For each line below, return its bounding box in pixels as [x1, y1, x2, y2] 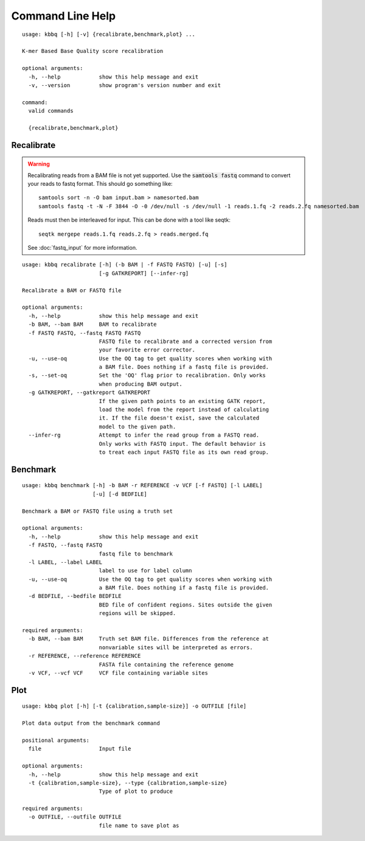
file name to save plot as [99, 822, 179, 829]
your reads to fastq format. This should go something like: [27, 180, 173, 188]
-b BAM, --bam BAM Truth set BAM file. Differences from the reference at [28, 635, 269, 642]
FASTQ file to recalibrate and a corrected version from [99, 338, 273, 345]
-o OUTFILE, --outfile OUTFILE [28, 814, 122, 820]
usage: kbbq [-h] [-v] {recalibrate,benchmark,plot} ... [22, 30, 196, 38]
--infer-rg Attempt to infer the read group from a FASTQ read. [28, 432, 260, 438]
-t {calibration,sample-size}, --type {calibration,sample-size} [28, 779, 228, 786]
